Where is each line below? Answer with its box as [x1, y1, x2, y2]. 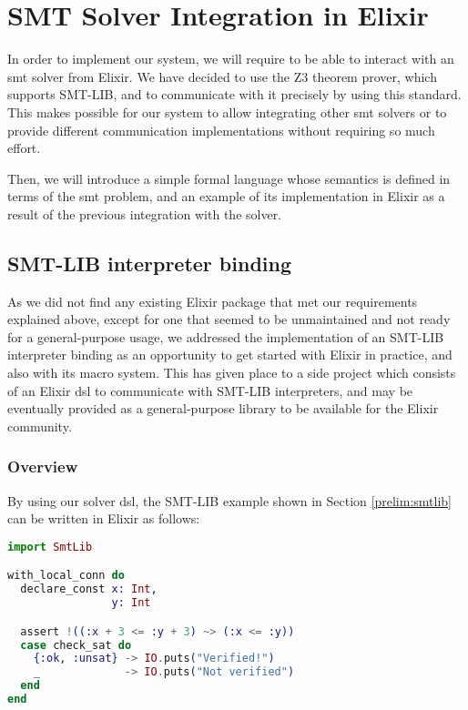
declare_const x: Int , [20, 583, 158, 596]
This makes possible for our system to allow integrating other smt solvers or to [7, 102, 447, 121]
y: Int [111, 596, 151, 610]
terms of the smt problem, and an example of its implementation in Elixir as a [7, 187, 445, 206]
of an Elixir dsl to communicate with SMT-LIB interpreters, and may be [7, 380, 413, 400]
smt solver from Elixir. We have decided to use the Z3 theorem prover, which [7, 66, 437, 86]
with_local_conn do [7, 569, 125, 583]
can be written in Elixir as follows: [7, 509, 200, 528]
